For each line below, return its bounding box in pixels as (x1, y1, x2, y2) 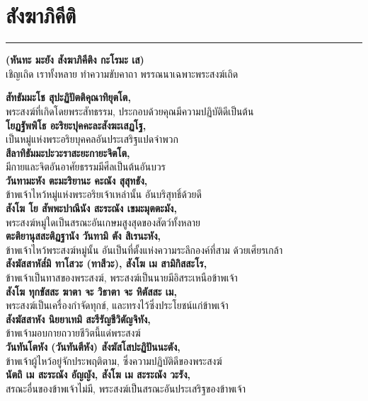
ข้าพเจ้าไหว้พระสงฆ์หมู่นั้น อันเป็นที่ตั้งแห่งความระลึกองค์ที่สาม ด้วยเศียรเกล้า (6, 242, 283, 257)
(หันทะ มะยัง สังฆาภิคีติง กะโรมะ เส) (6, 52, 144, 67)
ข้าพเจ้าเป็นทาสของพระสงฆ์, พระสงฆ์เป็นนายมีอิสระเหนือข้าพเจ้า (6, 270, 238, 285)
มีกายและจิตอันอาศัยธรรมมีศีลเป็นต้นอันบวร (6, 159, 166, 174)
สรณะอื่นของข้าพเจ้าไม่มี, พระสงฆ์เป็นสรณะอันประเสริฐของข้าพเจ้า (6, 380, 246, 395)
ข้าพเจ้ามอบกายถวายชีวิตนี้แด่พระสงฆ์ (6, 325, 141, 340)
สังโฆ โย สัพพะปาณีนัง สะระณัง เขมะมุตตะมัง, (6, 201, 177, 216)
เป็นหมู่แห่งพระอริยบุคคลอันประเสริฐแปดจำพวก (6, 132, 178, 146)
